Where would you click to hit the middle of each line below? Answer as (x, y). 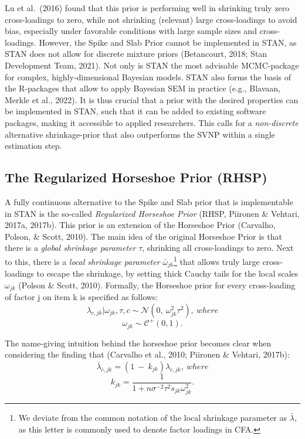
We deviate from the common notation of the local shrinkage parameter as (153, 418)
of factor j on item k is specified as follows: (82, 297)
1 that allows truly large (216, 260)
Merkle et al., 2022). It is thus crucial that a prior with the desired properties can (152, 99)
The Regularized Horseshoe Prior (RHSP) (136, 177)
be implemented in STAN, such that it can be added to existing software (135, 111)
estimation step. (33, 146)
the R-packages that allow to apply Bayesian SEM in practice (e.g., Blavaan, (143, 88)
